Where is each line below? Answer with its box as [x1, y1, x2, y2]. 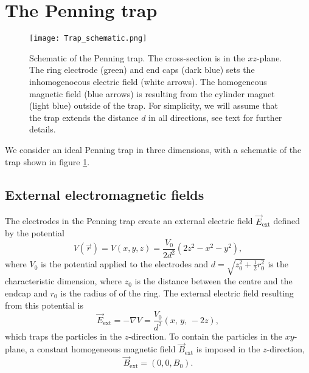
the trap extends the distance [29, 111, 139, 123]
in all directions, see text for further [148, 111, 282, 123]
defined [273, 214, 300, 227]
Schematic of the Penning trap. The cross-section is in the [29, 51, 245, 64]
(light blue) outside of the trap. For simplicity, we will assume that [29, 99, 278, 112]
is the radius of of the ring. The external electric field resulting [60, 286, 294, 299]
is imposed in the [196, 343, 260, 355]
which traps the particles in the [5, 329, 122, 342]
